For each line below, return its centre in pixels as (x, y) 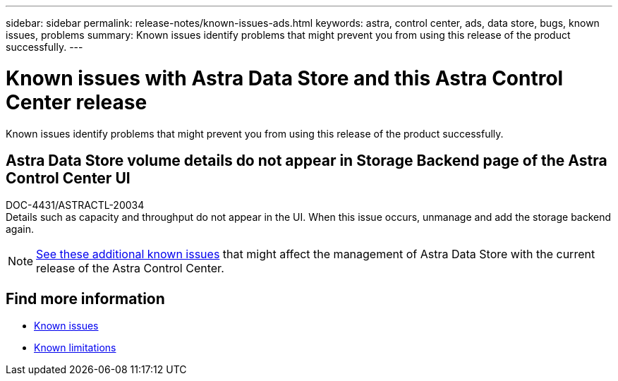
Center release (77, 102)
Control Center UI (68, 178)
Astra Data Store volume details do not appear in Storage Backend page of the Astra (307, 160)
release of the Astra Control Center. (130, 268)
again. (20, 229)
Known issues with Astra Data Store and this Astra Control (285, 78)
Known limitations (75, 348)
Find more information (85, 298)
